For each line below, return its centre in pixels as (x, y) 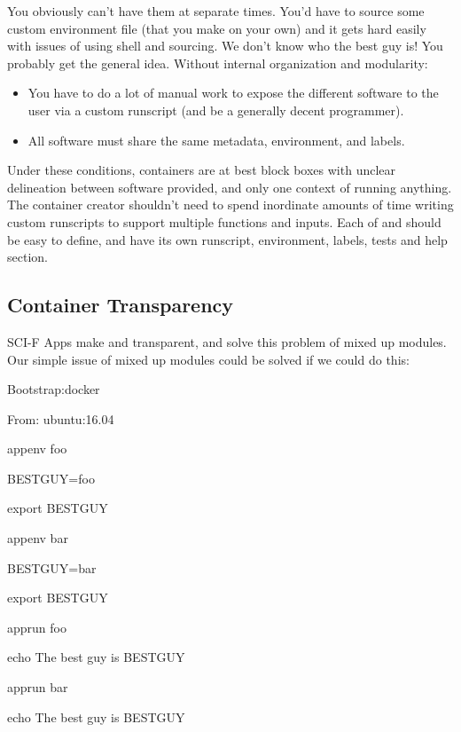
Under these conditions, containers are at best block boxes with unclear (202, 170)
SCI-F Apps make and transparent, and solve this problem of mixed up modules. (227, 341)
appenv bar (38, 538)
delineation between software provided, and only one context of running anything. (230, 187)
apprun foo (37, 627)
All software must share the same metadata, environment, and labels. (216, 140)
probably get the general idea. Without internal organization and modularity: (218, 63)
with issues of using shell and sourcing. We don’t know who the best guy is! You (225, 46)
